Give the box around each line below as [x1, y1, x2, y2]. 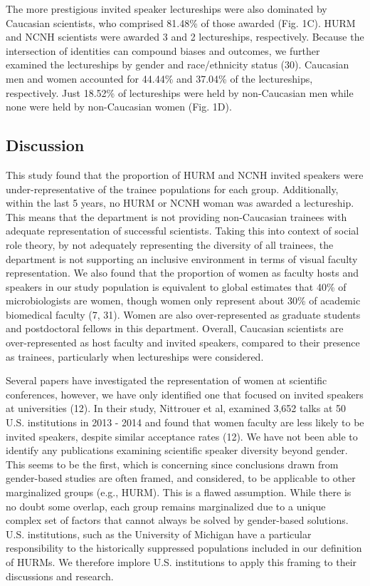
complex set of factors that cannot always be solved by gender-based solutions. [6, 513, 349, 528]
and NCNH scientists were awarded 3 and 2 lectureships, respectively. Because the [6, 29, 364, 44]
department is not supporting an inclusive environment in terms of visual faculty [6, 251, 358, 266]
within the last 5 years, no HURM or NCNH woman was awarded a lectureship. [6, 195, 354, 210]
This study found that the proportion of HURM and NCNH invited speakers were [6, 167, 364, 182]
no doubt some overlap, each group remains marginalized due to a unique [6, 498, 326, 513]
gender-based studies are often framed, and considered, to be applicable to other [6, 471, 356, 485]
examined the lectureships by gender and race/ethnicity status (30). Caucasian [6, 57, 349, 72]
